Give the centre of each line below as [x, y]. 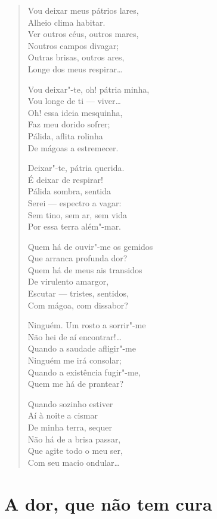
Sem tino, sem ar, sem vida [77, 214]
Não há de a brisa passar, [74, 439]
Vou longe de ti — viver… [74, 101]
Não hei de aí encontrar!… [75, 336]
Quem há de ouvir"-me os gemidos [90, 246]
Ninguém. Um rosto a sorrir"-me [87, 325]
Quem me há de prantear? [76, 384]
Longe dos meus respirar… [75, 68]
